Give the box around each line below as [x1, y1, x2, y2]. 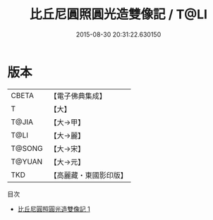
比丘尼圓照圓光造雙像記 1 [17, 204, 90, 213]
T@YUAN [11, 157, 43, 166]
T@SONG [11, 143, 44, 153]
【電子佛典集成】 [49, 91, 107, 101]
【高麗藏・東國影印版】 [49, 170, 128, 180]
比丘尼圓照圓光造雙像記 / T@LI [29, 6, 208, 23]
